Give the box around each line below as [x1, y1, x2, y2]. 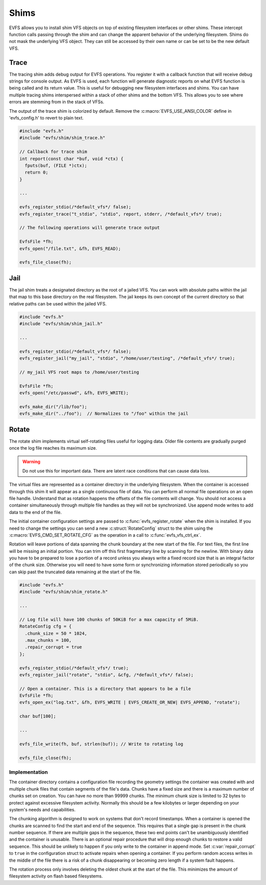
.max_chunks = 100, [25, 637, 72, 643]
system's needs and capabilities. [9, 806, 76, 812]
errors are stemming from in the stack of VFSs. [9, 99, 104, 105]
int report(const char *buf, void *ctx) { [19, 156, 124, 162]
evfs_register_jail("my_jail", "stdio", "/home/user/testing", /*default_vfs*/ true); [19, 355, 235, 361]
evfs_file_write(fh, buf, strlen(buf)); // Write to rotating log [19, 741, 183, 747]
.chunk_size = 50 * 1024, [25, 631, 87, 636]
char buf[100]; [19, 714, 56, 719]
